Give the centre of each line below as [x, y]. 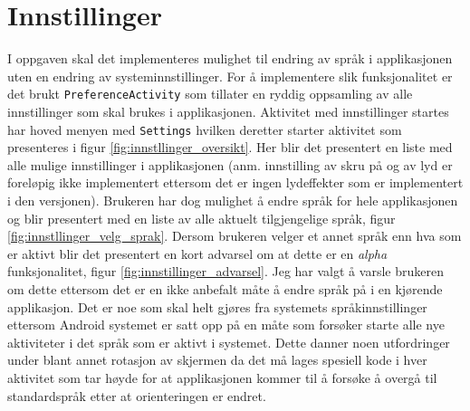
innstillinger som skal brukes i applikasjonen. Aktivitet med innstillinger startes [228, 111]
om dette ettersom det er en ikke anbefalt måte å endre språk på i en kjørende [225, 288]
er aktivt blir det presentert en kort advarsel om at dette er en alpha [197, 253]
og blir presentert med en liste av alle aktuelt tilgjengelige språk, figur [201, 218]
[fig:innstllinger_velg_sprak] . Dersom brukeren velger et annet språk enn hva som [235, 236]
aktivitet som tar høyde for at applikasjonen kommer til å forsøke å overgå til [222, 377]
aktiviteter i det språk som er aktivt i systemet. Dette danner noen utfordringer [229, 342]
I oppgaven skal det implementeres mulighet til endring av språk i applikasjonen [230, 58]
